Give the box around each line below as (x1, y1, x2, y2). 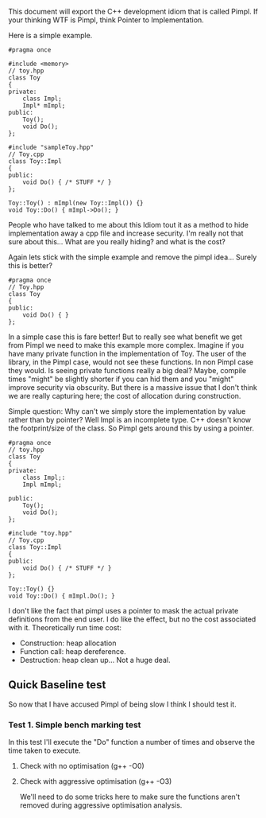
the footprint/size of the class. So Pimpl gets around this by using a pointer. (8, 423, 254, 433)
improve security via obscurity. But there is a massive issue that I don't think (8, 383, 258, 392)
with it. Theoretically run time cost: (8, 623, 121, 632)
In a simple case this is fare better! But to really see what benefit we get (8, 332, 243, 341)
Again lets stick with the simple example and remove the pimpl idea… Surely (8, 252, 257, 262)
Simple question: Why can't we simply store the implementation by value (8, 407, 246, 416)
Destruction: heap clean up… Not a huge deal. (19, 656, 171, 664)
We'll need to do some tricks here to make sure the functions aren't (19, 792, 241, 802)
